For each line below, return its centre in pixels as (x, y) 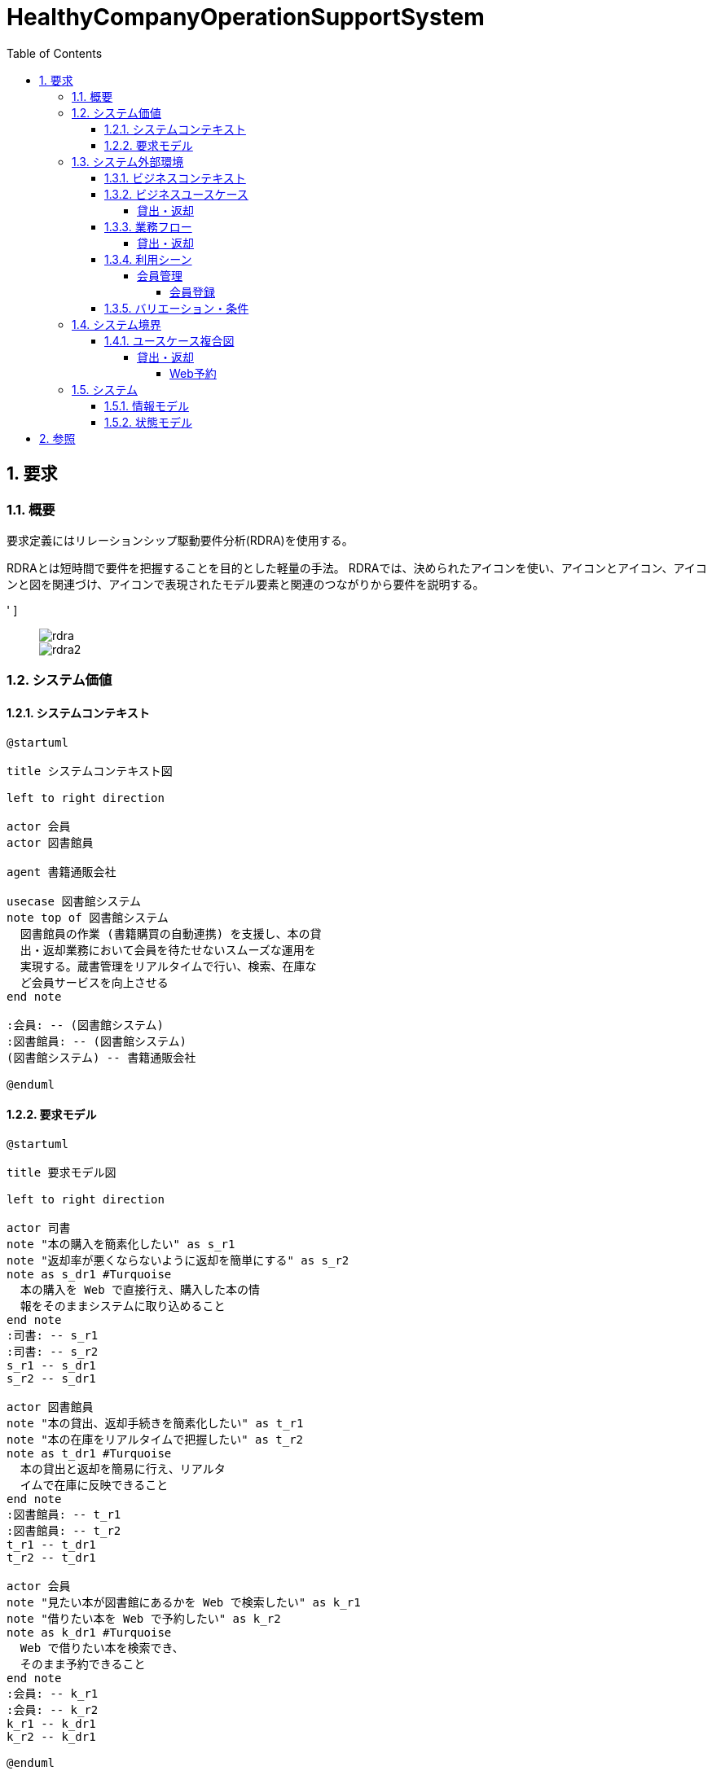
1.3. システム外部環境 (128, 161)
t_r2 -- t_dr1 (51, 1557)
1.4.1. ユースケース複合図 (169, 340)
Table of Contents (55, 53)
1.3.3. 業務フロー (148, 226)
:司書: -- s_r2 (53, 1351)
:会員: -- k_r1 (53, 1693)
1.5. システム (105, 389)
